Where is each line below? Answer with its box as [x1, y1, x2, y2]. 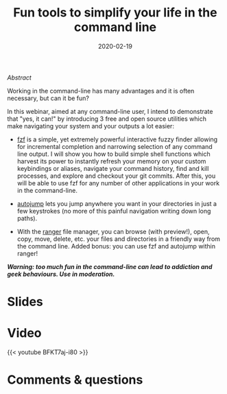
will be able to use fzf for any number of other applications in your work [16, 178, 220, 187]
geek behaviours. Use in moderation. [7, 270, 115, 278]
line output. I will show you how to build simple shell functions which [16, 150, 211, 158]
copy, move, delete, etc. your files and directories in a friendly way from [16, 235, 221, 243]
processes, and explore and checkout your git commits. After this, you [16, 172, 216, 180]
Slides [7, 294, 43, 310]
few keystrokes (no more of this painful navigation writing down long [16, 207, 211, 215]
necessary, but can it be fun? [7, 94, 89, 102]
